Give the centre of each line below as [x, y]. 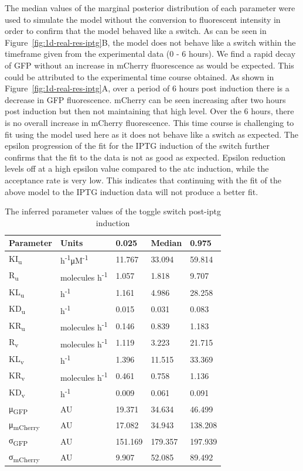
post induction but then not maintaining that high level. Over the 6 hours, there [149, 111]
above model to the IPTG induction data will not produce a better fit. [132, 191]
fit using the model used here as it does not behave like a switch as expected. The [151, 134]
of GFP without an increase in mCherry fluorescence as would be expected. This [149, 65]
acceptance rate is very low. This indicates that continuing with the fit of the [143, 180]
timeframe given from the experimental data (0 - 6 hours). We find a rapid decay [150, 54]
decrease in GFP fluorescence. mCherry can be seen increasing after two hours [145, 99]
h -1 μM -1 [74, 259]
